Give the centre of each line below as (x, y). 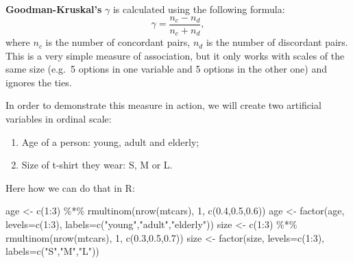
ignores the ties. (39, 82)
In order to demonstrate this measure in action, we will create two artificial (163, 105)
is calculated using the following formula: (199, 9)
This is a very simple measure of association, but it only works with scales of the (175, 55)
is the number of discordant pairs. (277, 42)
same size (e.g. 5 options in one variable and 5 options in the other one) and (166, 69)
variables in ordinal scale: (59, 119)
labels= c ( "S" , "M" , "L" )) (52, 251)
